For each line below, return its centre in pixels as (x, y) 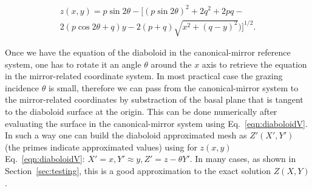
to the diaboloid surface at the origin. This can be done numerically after (141, 112)
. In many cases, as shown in (243, 159)
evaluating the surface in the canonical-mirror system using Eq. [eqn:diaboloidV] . (156, 123)
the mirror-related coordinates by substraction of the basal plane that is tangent (154, 99)
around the (171, 64)
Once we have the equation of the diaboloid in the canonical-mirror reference (148, 52)
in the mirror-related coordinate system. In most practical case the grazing (144, 76)
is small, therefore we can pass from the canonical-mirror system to (173, 87)
